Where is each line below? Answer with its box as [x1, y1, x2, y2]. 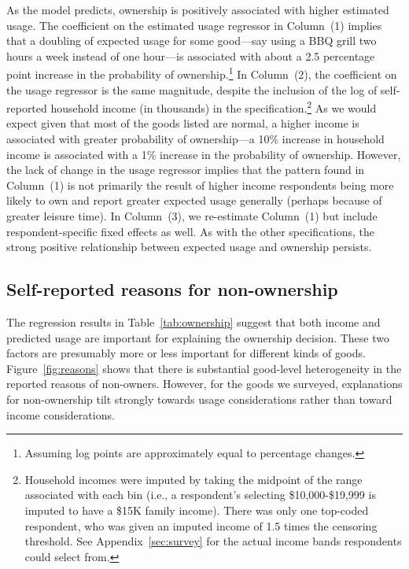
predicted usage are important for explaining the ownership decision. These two [6, 329, 390, 345]
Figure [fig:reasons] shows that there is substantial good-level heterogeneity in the [6, 360, 402, 376]
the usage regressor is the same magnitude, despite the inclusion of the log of [6, 81, 378, 98]
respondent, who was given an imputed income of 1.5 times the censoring [24, 517, 378, 534]
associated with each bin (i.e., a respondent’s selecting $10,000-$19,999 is [24, 486, 376, 503]
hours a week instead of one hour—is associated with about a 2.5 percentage [6, 47, 375, 64]
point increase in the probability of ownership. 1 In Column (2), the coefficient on [6, 64, 397, 83]
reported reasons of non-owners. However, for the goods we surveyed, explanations [6, 375, 403, 392]
